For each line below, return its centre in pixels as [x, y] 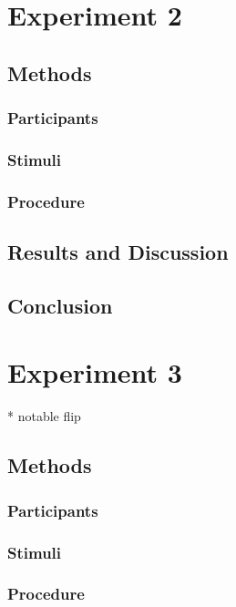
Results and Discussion [118, 252]
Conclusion [60, 305]
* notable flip [44, 416]
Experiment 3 [95, 372]
